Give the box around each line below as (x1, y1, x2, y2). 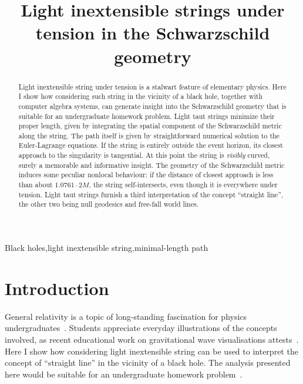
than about (18, 180, 53, 190)
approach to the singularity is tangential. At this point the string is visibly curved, (18, 150, 270, 160)
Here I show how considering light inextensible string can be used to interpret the (5, 345, 298, 357)
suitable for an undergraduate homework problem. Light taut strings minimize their (18, 111, 275, 121)
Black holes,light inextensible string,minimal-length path (5, 241, 208, 254)
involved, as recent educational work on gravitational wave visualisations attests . (5, 333, 299, 345)
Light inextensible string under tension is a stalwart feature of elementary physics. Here (18, 81, 287, 91)
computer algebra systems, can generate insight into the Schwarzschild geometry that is (18, 101, 287, 111)
